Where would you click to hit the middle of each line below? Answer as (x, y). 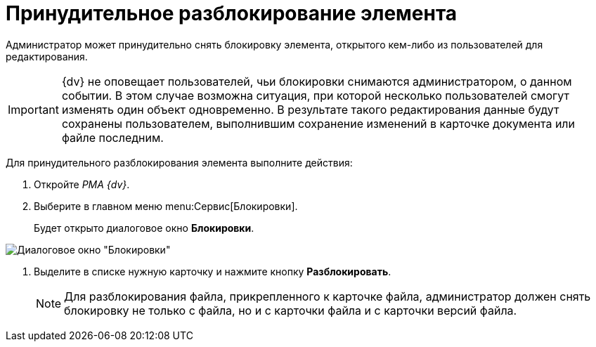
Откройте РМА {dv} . (82, 184)
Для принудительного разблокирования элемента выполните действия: (179, 162)
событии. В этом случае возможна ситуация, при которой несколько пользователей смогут (315, 95)
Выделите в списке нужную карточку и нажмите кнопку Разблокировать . (213, 271)
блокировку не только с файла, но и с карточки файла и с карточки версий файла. (291, 310)
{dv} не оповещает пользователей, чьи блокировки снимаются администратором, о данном (317, 81)
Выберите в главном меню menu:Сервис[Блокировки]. (166, 206)
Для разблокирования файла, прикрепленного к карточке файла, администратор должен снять (328, 296)
